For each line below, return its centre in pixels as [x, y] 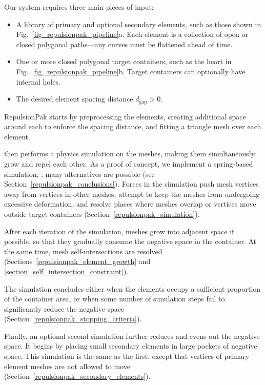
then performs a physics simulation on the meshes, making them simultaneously [130, 154]
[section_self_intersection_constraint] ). [66, 271]
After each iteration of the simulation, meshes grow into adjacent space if [119, 231]
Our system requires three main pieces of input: [79, 7]
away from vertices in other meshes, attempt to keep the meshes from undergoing [132, 194]
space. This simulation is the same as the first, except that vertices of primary [127, 356]
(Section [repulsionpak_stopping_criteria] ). [73, 319]
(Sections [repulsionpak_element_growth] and [77, 261]
